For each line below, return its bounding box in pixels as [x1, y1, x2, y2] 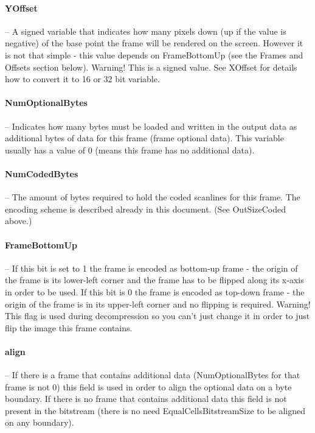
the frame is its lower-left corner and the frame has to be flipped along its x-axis [5, 273, 304, 286]
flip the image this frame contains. [5, 321, 133, 334]
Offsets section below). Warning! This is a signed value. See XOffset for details [5, 60, 297, 73]
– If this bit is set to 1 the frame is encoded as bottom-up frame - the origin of [5, 261, 298, 274]
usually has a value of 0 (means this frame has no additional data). [5, 143, 255, 156]
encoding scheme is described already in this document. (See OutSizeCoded [5, 202, 286, 215]
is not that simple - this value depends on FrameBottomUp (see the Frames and [5, 48, 303, 61]
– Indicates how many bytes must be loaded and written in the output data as [5, 119, 297, 132]
